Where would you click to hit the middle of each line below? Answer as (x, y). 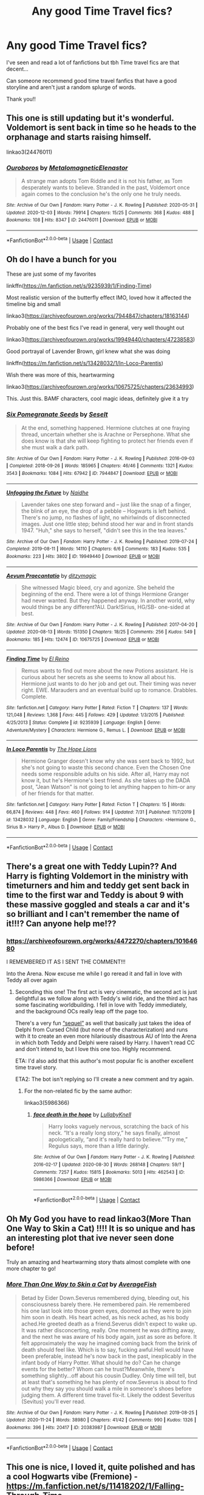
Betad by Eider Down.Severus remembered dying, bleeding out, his (105, 1297)
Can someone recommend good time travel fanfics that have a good (92, 80)
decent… (17, 69)
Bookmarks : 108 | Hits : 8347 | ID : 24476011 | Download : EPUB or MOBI (82, 220)
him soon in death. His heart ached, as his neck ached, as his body (105, 1317)
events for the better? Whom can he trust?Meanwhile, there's (98, 1369)
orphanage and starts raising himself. (79, 137)
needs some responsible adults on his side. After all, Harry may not (105, 774)
